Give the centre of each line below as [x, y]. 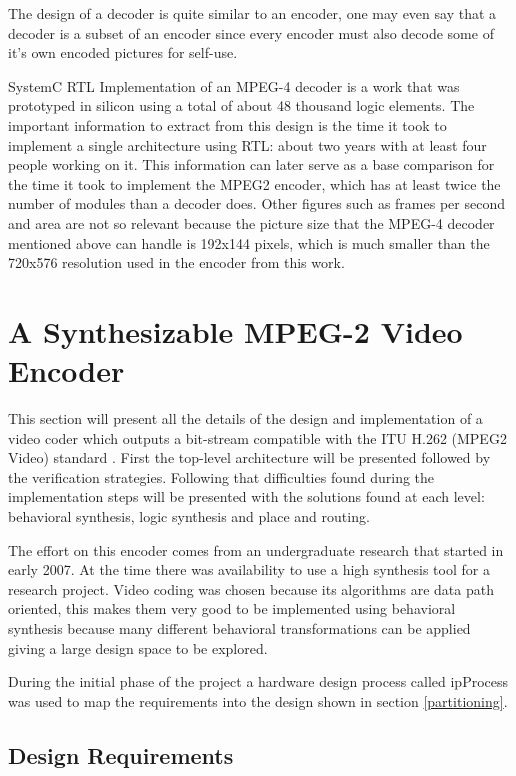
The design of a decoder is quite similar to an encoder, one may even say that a [252, 13]
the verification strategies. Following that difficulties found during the [221, 476]
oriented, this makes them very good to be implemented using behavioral [232, 608]
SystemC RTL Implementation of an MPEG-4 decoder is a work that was [234, 85]
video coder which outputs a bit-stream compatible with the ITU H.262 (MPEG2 [257, 437]
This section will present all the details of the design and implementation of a [245, 418]
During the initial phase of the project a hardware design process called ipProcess [258, 681]
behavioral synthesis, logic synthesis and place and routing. [189, 516]
